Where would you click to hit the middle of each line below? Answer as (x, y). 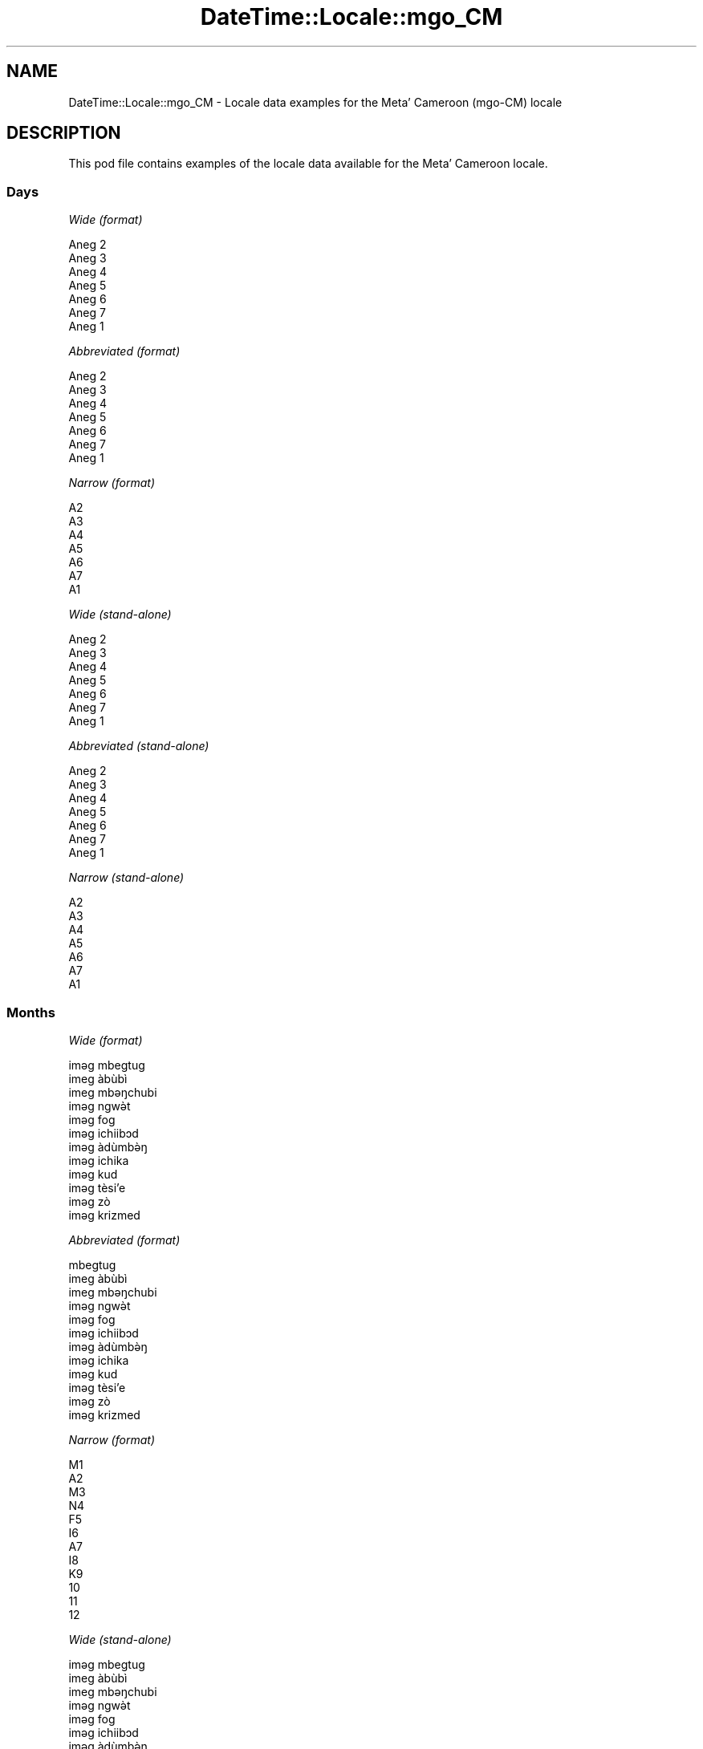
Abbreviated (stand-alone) (139, 746)
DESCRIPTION (64, 133)
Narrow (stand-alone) (126, 878)
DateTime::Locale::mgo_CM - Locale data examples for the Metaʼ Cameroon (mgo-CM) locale (315, 102)
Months (31, 1012)
